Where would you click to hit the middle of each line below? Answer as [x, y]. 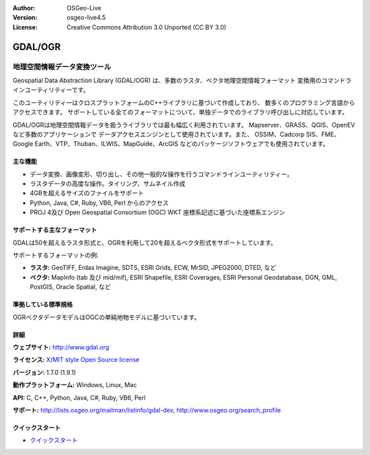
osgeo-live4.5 [86, 18]
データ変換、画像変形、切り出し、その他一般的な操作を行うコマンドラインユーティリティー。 [162, 174]
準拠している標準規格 [43, 304]
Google [23, 144]
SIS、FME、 [323, 134]
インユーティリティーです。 [51, 90]
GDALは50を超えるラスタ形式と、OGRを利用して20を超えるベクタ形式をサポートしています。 [145, 243]
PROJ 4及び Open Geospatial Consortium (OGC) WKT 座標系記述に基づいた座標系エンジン [158, 212]
